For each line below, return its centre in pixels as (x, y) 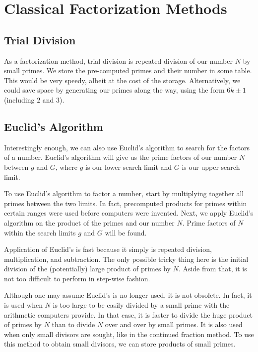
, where (66, 167)
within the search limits (40, 232)
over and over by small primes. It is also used (174, 324)
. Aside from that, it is (213, 269)
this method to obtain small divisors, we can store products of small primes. (120, 344)
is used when (23, 305)
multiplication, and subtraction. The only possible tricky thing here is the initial (126, 259)
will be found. (126, 232)
